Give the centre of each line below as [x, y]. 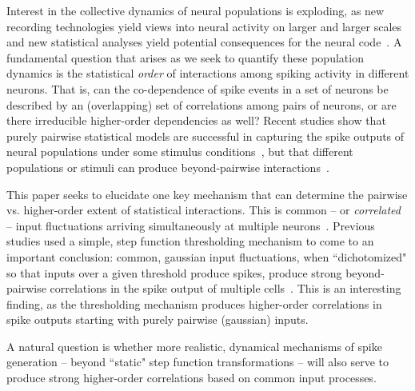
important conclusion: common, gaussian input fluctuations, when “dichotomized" [207, 256]
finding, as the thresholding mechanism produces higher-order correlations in [194, 303]
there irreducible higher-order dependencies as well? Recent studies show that [196, 120]
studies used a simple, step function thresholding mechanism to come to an [190, 241]
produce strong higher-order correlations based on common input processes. [192, 378]
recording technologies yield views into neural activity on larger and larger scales [204, 26]
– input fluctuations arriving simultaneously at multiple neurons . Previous [191, 225]
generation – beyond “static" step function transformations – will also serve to [198, 362]
